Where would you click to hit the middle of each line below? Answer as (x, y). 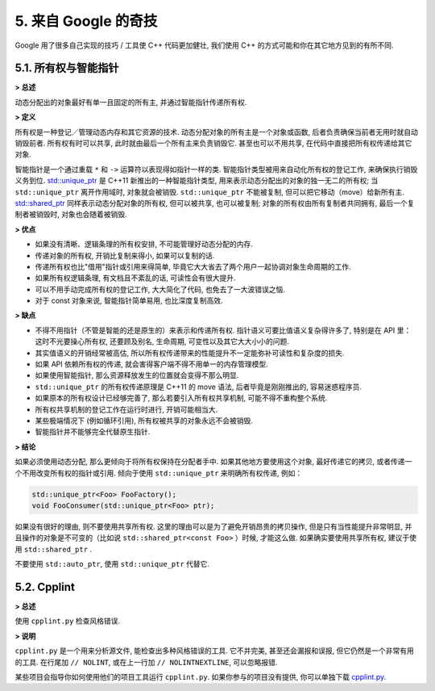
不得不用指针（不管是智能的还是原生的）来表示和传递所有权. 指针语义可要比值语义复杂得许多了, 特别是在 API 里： (223, 330)
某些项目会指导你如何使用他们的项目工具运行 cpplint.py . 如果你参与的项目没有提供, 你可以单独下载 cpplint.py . (201, 676)
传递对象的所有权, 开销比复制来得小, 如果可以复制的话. (125, 255)
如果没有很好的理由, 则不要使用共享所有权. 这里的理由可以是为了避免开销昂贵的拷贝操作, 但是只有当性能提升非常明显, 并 (213, 526)
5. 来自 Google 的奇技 (86, 21)
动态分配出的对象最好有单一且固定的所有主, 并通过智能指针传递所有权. (131, 102)
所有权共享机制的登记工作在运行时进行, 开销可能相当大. (126, 409)
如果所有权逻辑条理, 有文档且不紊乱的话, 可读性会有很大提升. (135, 278)
